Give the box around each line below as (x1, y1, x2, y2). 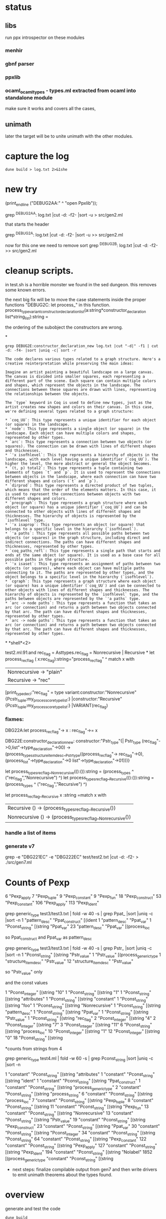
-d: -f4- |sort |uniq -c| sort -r (5, 348, 77, 353)
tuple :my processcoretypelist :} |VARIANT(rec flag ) (17, 702, 108, 710)
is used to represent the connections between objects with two (5, 492, 141, 497)
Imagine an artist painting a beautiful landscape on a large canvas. (5, 370, 154, 375)
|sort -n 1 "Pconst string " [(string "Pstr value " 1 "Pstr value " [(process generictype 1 (5, 952, 161, 959)
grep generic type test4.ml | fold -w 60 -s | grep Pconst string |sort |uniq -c (5, 1055, 154, 1062)
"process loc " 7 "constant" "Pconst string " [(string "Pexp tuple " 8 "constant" (5, 1097, 154, 1104)
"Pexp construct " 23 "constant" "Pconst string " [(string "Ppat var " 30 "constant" (5, 1123, 160, 1130)
